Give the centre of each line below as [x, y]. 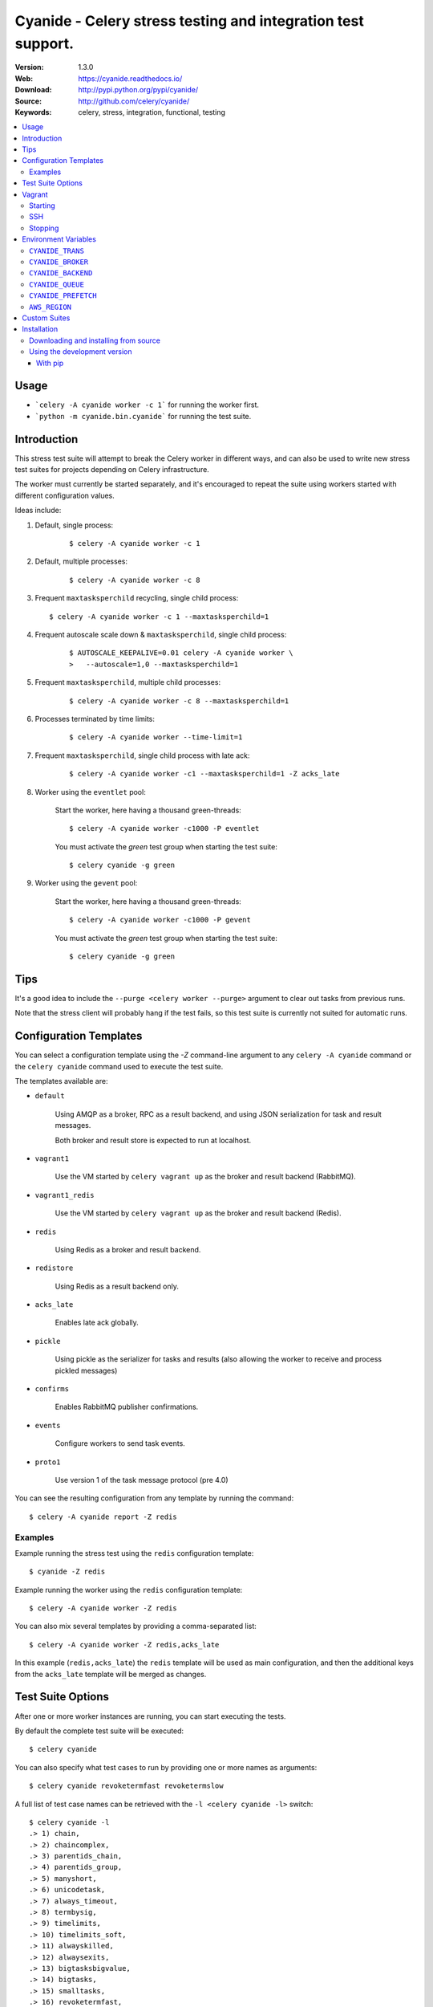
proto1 [48, 1462]
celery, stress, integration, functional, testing [152, 112]
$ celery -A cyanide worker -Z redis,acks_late [124, 1645]
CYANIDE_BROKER [59, 262]
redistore [54, 1268]
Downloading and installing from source [95, 340]
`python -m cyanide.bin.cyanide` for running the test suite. [143, 416]
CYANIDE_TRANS [57, 250]
